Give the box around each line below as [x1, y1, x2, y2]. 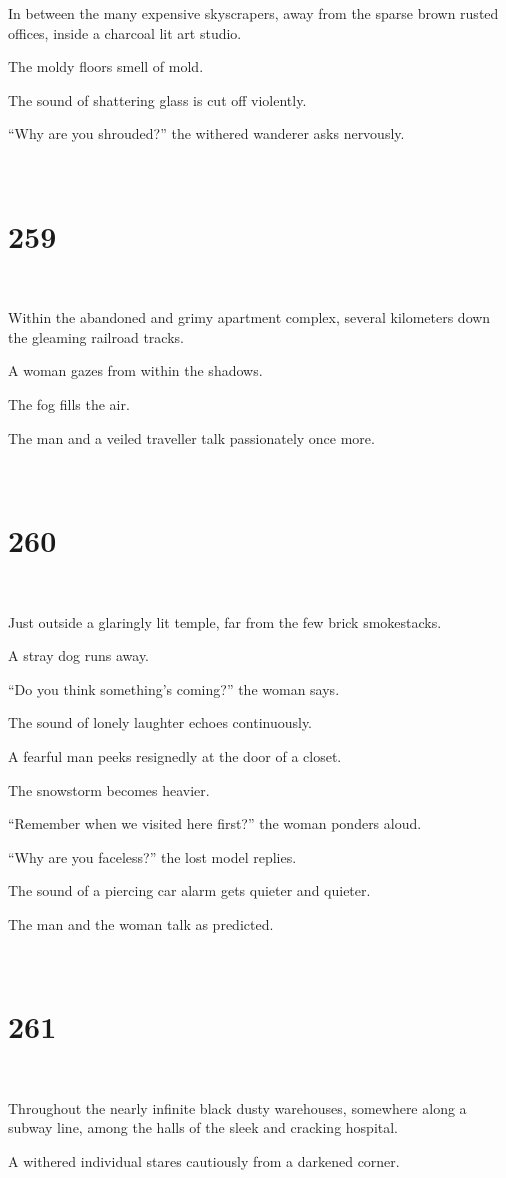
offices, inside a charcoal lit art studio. [8, 22, 242, 43]
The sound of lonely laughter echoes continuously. [8, 712, 313, 733]
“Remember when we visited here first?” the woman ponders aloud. [8, 813, 422, 834]
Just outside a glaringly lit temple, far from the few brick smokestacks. [8, 611, 442, 632]
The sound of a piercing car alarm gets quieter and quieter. [8, 880, 371, 901]
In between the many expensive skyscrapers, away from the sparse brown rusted [8, 3, 499, 23]
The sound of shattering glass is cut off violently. [8, 89, 307, 110]
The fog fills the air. [8, 394, 130, 415]
